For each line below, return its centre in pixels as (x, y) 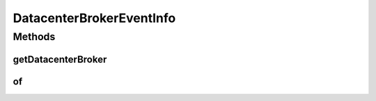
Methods (34, 37)
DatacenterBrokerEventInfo (94, 18)
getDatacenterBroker (60, 59)
